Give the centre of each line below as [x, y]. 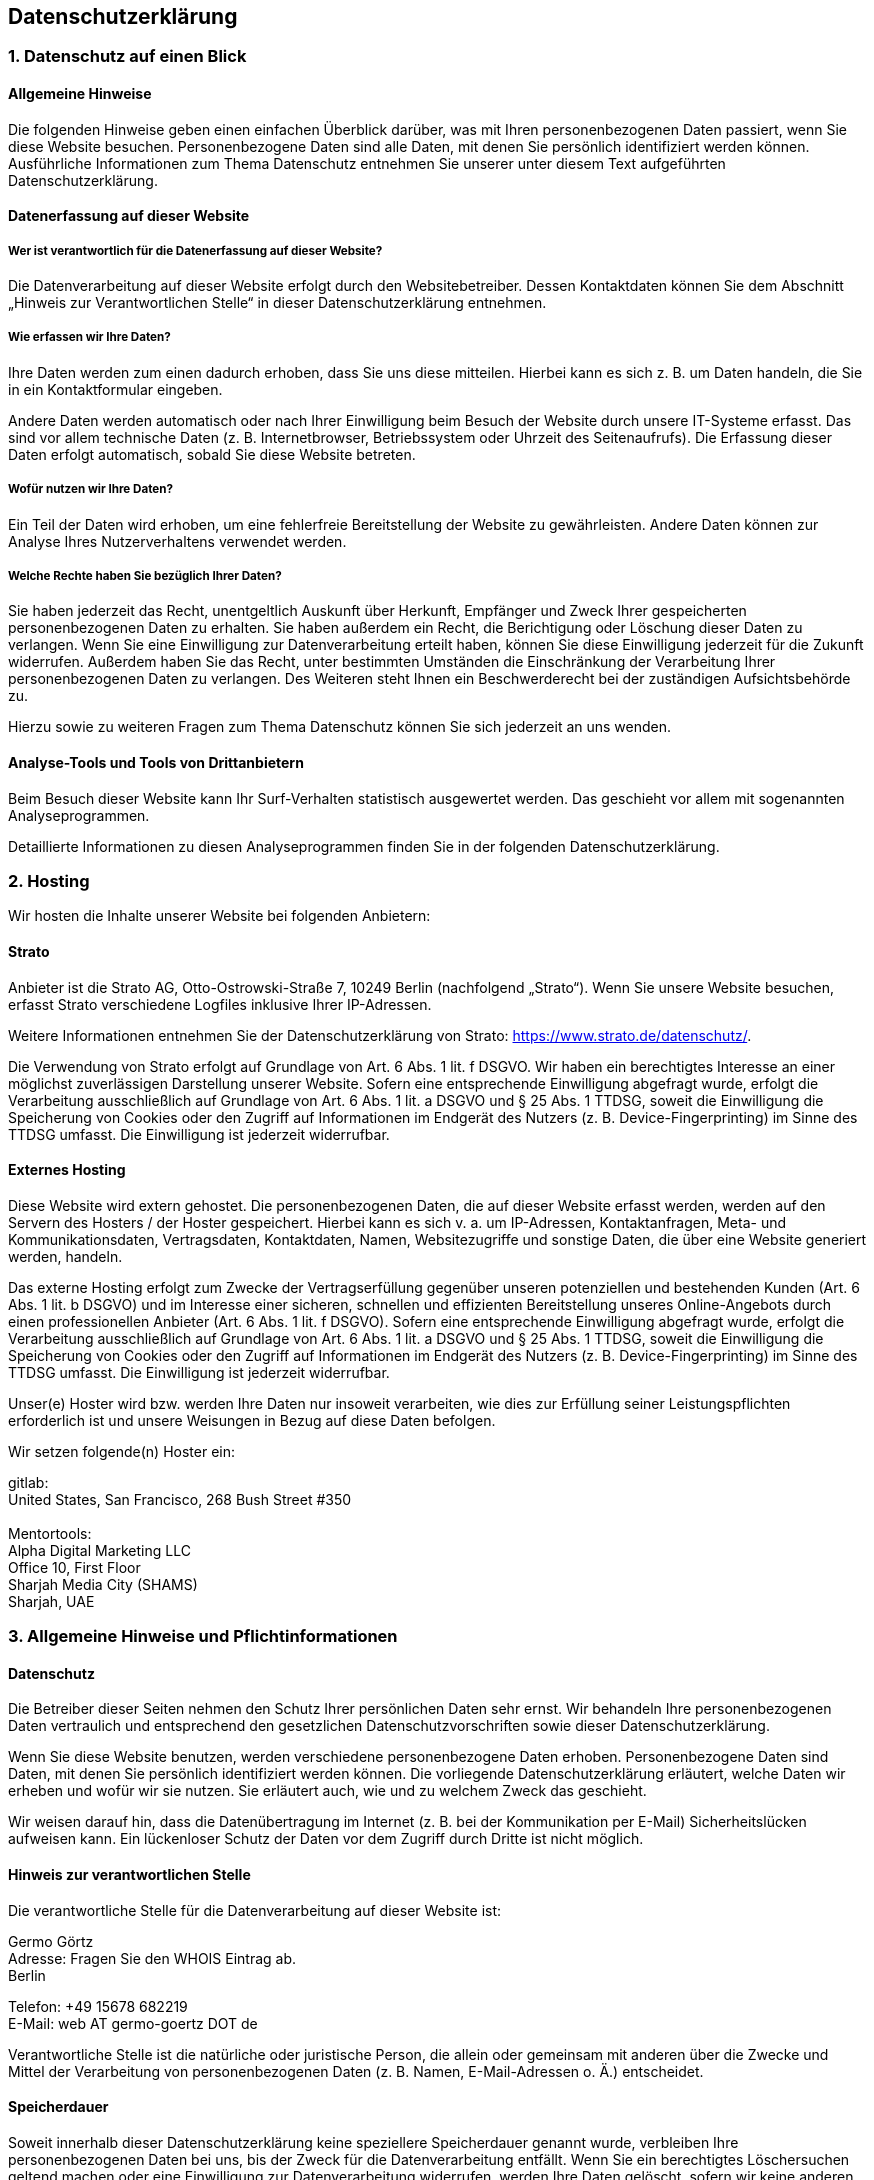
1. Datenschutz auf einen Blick [127, 56]
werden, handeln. [65, 1256]
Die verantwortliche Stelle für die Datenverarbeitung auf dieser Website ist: [255, 1910]
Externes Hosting [67, 1170]
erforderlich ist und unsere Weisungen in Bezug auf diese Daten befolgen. [252, 1420]
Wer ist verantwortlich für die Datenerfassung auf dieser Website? [195, 250]
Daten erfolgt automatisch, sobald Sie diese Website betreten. [212, 454]
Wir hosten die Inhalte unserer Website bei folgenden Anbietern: [219, 916]
